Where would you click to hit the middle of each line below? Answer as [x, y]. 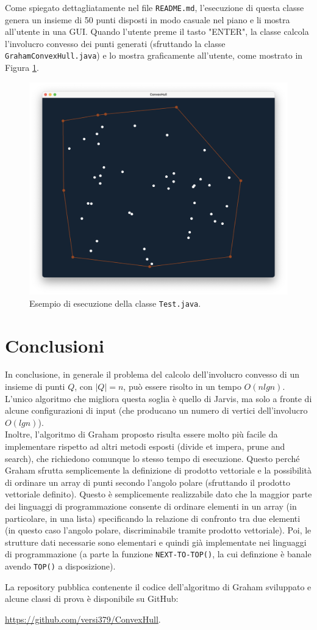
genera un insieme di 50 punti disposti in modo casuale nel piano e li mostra [148, 19]
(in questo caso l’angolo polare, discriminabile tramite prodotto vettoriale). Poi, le [158, 530]
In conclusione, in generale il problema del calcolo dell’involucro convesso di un [152, 374]
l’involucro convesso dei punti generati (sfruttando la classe [115, 43]
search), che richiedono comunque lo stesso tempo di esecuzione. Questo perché [152, 458]
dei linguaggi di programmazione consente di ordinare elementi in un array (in [151, 506]
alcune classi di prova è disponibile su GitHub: [92, 599]
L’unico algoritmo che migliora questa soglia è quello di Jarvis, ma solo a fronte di [158, 398]
